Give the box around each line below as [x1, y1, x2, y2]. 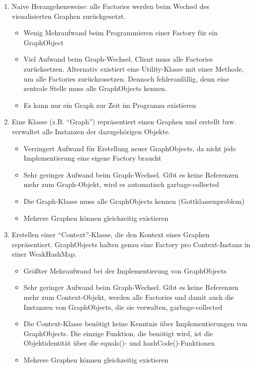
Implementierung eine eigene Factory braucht [23, 153, 162, 163]
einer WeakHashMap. [11, 249, 77, 259]
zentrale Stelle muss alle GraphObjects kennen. [23, 83, 167, 93]
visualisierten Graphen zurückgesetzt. [11, 10, 126, 21]
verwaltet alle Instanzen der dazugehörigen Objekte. [11, 126, 170, 136]
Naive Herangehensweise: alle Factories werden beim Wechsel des [11, 1, 210, 11]
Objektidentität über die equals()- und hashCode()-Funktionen [23, 338, 215, 348]
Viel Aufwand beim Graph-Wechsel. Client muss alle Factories [23, 54, 213, 64]
